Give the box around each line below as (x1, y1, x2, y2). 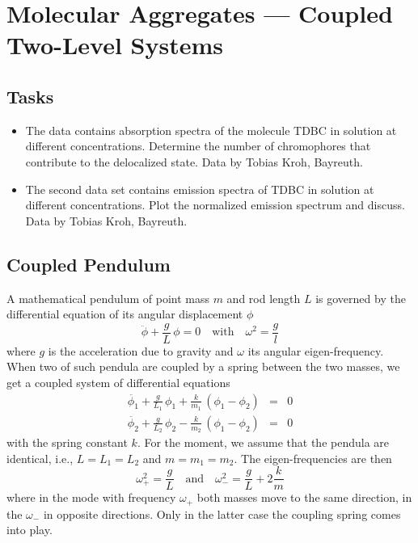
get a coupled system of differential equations (6, 373, 230, 390)
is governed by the (315, 289, 406, 306)
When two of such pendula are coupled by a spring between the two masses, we (6, 358, 400, 375)
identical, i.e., (6, 449, 74, 466)
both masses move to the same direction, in (196, 489, 412, 506)
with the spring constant (6, 434, 128, 451)
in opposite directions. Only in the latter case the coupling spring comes (43, 505, 401, 522)
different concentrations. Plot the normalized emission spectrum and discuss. (25, 196, 405, 213)
